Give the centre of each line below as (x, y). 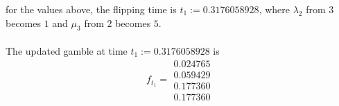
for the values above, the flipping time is (91, 9)
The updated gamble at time (67, 50)
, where (274, 9)
